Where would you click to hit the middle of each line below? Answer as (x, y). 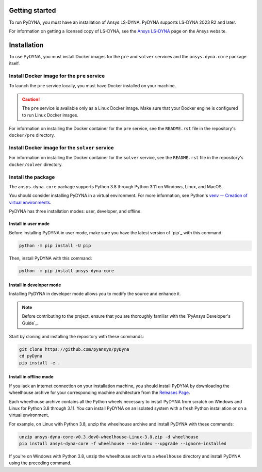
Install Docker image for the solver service (61, 148)
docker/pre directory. (32, 135)
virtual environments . (30, 202)
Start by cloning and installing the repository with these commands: (76, 337)
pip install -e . (40, 363)
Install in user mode (29, 224)
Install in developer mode (35, 285)
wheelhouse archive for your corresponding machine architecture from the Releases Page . (99, 392)
